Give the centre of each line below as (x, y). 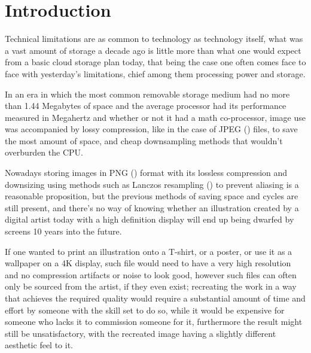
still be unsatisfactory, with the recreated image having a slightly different (141, 333)
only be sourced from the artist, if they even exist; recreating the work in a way (151, 286)
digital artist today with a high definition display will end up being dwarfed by (150, 219)
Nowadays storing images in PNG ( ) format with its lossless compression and (146, 173)
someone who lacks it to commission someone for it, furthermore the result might (154, 322)
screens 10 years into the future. (63, 231)
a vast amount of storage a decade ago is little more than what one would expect (153, 50)
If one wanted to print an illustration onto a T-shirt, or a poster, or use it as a (149, 251)
